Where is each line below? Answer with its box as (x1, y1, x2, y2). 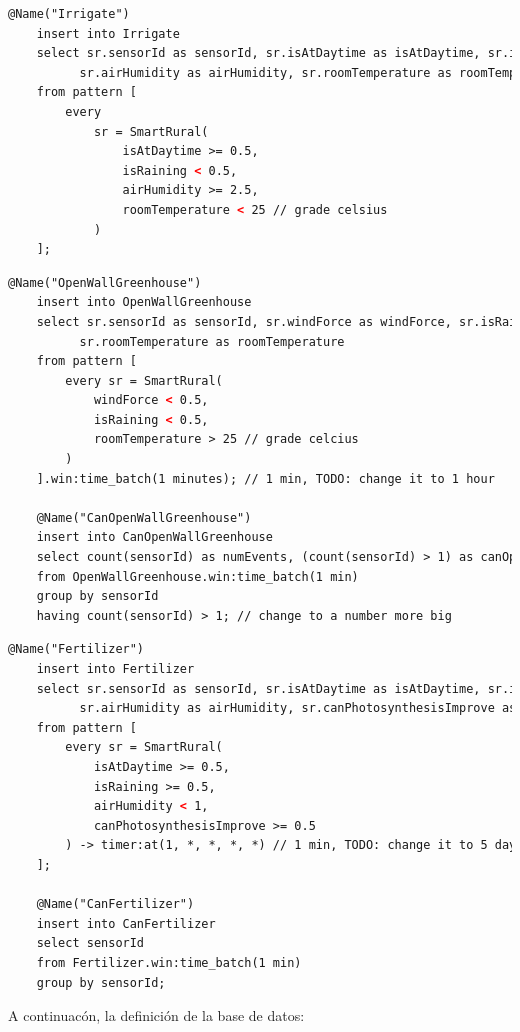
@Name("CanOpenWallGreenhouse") (36, 510, 252, 525)
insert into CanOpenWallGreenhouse (36, 530, 273, 545)
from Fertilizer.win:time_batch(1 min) (36, 955, 302, 970)
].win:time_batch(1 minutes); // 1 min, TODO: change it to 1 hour (36, 471, 495, 486)
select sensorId (36, 936, 145, 951)
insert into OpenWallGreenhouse (36, 295, 252, 310)
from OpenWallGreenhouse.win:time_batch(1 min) (36, 569, 359, 584)
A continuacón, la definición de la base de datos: (8, 1005, 305, 1026)
